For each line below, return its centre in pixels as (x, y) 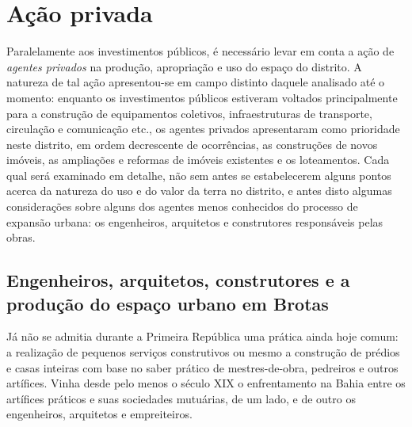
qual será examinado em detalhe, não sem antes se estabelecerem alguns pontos (199, 175)
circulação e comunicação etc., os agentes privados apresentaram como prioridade (203, 129)
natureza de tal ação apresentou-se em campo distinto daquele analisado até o (196, 82)
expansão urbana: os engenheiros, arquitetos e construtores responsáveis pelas (195, 221)
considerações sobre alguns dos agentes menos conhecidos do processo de (182, 206)
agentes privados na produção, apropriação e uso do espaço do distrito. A (184, 66)
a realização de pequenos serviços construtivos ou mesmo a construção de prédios (203, 352)
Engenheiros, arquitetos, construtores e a (178, 280)
